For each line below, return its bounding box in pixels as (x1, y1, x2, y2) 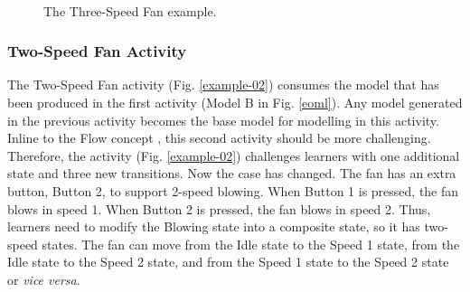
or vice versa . (7, 269, 80, 288)
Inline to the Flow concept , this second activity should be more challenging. (7, 128, 431, 147)
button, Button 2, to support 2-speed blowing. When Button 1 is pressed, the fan (7, 181, 459, 200)
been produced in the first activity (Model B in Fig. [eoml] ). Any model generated (7, 93, 463, 111)
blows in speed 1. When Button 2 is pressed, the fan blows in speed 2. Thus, (7, 199, 431, 218)
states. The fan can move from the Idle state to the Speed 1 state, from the (42, 234, 460, 253)
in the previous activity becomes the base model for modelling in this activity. (7, 110, 439, 129)
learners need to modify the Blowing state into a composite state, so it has (7, 217, 420, 236)
